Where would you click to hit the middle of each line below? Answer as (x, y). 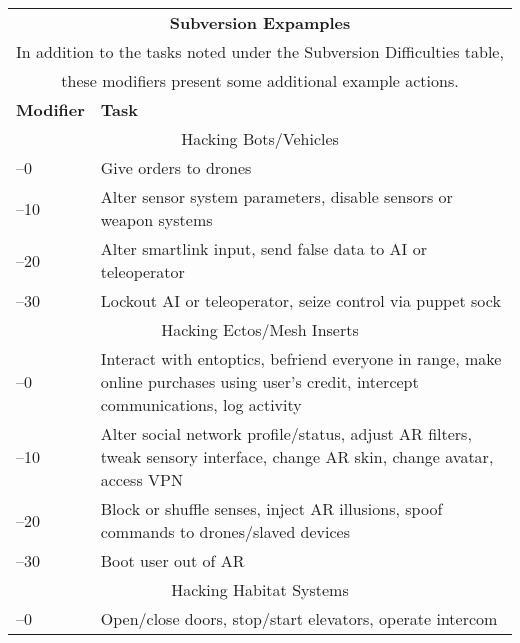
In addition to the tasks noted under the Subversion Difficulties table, (260, 51)
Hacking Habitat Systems (260, 589)
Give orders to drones (176, 167)
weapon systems (156, 219)
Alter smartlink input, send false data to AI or (263, 248)
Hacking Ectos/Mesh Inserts (260, 329)
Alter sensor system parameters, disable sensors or (276, 196)
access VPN (141, 479)
